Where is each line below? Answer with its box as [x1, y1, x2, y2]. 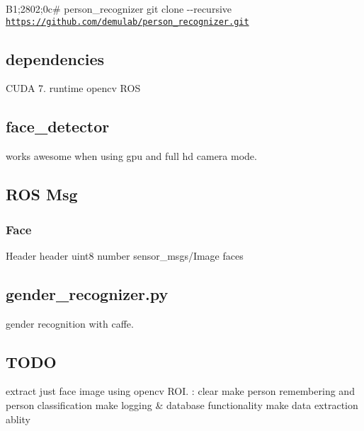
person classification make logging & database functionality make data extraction [6, 398, 358, 413]
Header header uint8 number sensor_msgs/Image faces [6, 248, 244, 263]
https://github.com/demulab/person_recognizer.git [6, 16, 249, 27]
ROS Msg [6, 183, 78, 205]
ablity [6, 411, 31, 426]
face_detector [6, 115, 110, 137]
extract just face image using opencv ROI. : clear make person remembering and [6, 384, 355, 398]
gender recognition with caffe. [6, 316, 134, 331]
